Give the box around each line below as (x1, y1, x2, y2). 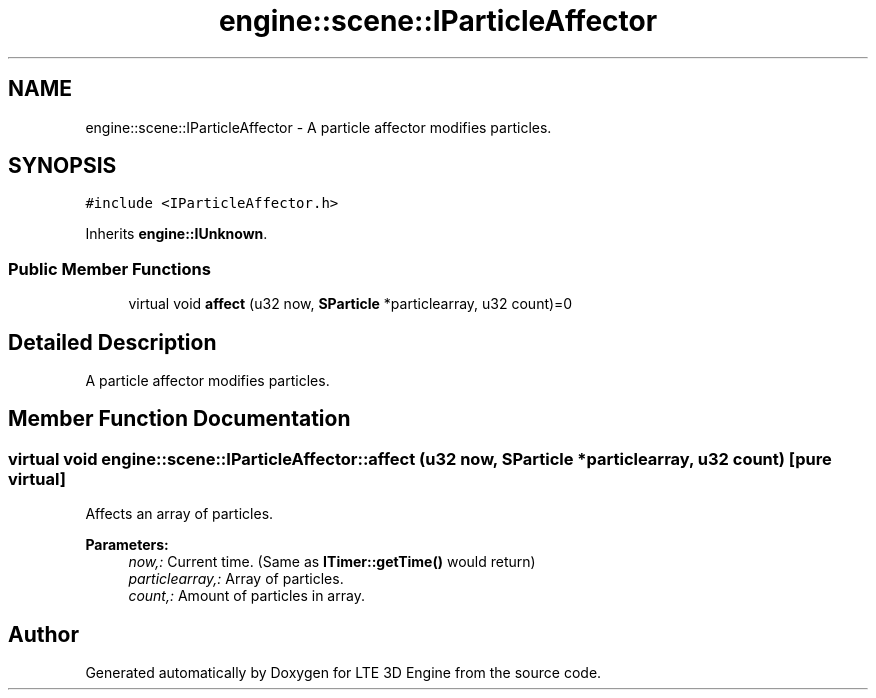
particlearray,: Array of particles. (128, 570, 344, 588)
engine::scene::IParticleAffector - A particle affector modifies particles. (85, 118, 552, 136)
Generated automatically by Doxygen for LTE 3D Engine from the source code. (85, 664, 602, 682)
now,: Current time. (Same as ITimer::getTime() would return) (128, 553, 536, 571)
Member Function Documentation (8, 406, 351, 432)
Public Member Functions (8, 258, 211, 279)
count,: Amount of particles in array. (128, 587, 365, 605)
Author (8, 621, 79, 647)
